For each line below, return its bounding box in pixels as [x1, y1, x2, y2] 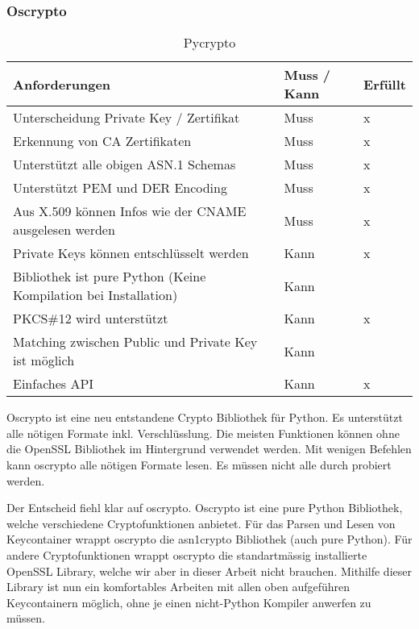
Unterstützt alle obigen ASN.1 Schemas [13, 155, 236, 174]
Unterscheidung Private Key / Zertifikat [13, 108, 240, 127]
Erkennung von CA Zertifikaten [13, 131, 192, 151]
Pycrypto [183, 33, 236, 52]
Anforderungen [13, 74, 111, 94]
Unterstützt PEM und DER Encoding [13, 178, 227, 198]
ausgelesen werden [13, 220, 115, 240]
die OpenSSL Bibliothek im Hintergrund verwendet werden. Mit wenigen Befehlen [6, 440, 412, 457]
